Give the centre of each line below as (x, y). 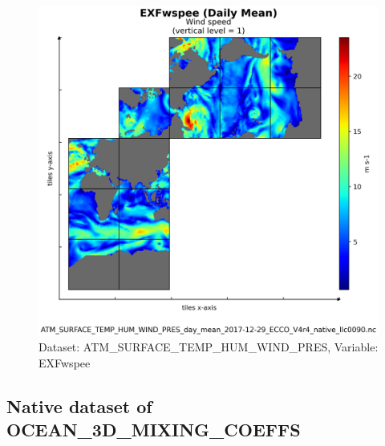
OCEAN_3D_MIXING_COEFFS (154, 430)
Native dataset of (79, 405)
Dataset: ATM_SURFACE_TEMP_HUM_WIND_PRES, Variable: (209, 347)
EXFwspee (65, 362)
